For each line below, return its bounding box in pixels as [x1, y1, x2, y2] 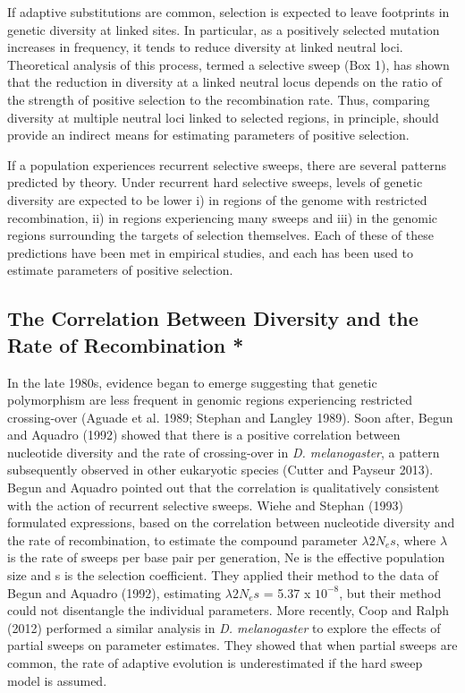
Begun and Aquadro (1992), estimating [7, 583, 222, 602]
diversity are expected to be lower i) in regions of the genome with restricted [7, 190, 427, 209]
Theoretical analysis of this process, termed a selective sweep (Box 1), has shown [7, 55, 450, 73]
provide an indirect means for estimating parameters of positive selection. [7, 125, 410, 144]
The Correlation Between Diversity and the [7, 304, 418, 332]
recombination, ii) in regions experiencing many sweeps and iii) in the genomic [7, 208, 438, 227]
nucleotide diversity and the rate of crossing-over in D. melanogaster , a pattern [7, 442, 440, 461]
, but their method [339, 583, 442, 602]
